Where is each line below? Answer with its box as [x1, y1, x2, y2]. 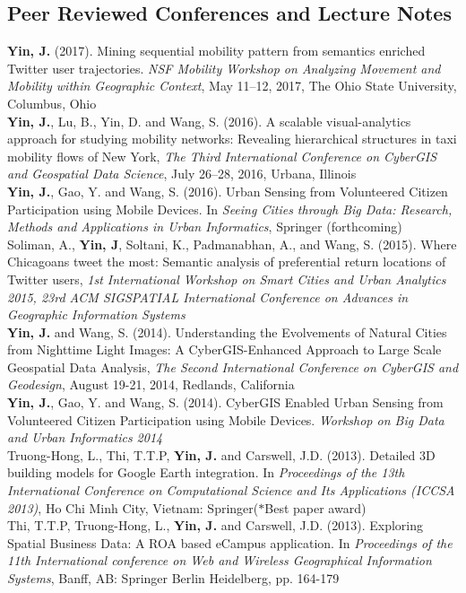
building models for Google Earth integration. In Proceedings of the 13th [7, 463, 405, 482]
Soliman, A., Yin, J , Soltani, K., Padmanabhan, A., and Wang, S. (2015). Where [7, 234, 457, 253]
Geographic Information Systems [7, 305, 186, 324]
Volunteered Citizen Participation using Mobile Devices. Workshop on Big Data [7, 410, 444, 429]
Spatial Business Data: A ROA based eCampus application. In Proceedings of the [7, 533, 453, 552]
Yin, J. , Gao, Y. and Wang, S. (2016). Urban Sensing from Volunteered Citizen [7, 181, 448, 200]
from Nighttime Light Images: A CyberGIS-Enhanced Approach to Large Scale [7, 340, 442, 359]
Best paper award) [264, 498, 367, 517]
